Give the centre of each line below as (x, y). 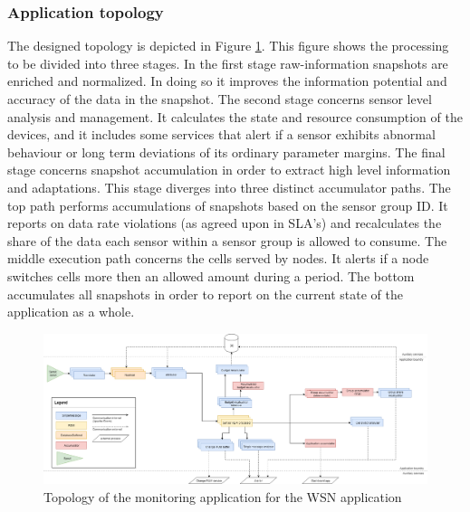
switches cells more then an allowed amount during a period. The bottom (211, 275)
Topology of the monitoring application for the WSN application (223, 496)
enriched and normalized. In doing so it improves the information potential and (227, 81)
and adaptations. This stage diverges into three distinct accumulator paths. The (229, 187)
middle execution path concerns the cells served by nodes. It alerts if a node (218, 258)
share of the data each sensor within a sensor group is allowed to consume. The (227, 240)
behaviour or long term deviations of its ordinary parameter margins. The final (226, 152)
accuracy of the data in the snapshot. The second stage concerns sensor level (220, 99)
